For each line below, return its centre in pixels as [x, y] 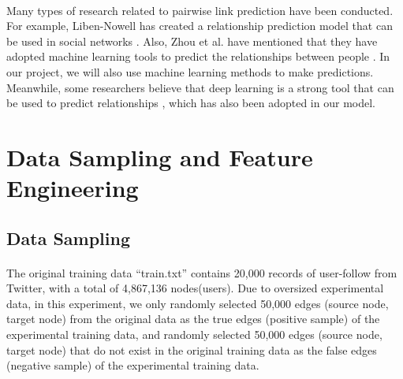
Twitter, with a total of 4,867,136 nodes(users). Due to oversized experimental [195, 288]
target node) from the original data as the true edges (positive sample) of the [193, 319]
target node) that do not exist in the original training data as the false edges [192, 349]
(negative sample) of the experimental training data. [133, 365]
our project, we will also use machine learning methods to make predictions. [190, 71]
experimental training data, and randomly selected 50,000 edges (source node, [194, 334]
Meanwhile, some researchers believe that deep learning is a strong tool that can [200, 87]
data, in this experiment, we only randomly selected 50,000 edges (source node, [198, 303]
